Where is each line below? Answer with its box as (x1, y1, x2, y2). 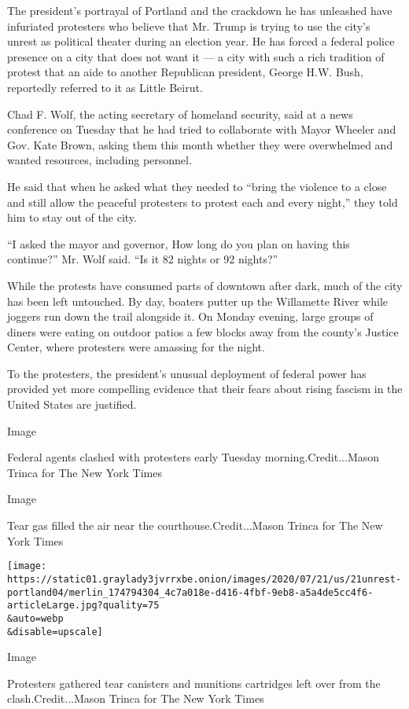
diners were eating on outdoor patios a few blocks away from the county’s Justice (7, 323, 399, 340)
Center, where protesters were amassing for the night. (7, 339, 265, 355)
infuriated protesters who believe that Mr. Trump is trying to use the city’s (7, 17, 370, 34)
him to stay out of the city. (7, 209, 137, 226)
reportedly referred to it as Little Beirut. (7, 79, 203, 95)
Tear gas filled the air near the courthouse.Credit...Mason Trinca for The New (7, 517, 383, 534)
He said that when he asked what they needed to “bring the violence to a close (7, 178, 387, 194)
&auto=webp (7, 612, 64, 624)
